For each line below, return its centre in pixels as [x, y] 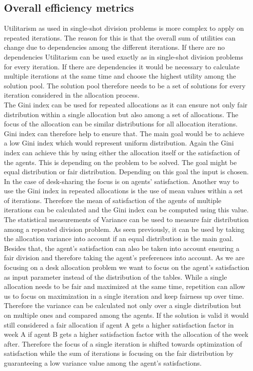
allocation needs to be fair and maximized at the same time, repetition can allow [125, 286]
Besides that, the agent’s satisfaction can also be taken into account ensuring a [122, 248]
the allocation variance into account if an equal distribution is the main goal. [119, 238]
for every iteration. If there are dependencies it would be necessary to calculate [122, 66]
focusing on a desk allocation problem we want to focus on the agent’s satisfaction [127, 267]
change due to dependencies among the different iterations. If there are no [114, 47]
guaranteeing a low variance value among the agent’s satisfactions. [103, 362]
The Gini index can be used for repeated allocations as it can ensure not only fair [126, 104]
